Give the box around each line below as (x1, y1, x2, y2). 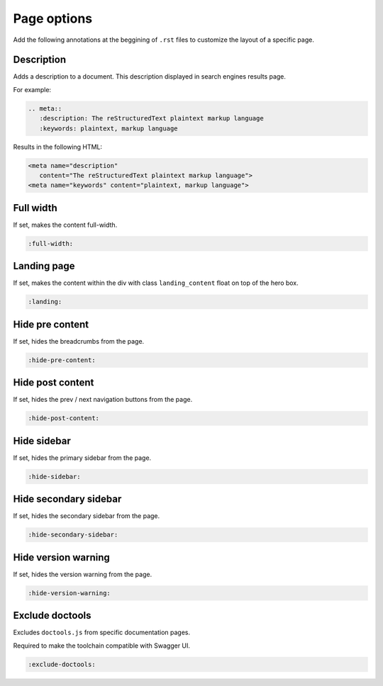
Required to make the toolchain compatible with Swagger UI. (13, 641, 191, 650)
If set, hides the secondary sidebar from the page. (13, 512, 160, 520)
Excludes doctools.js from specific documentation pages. (13, 628, 191, 637)
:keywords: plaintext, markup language (39, 124, 178, 133)
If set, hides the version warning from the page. (13, 570, 152, 578)
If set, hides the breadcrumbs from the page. (13, 337, 145, 345)
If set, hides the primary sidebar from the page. (13, 454, 152, 462)
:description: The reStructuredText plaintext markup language (39, 114, 264, 123)
